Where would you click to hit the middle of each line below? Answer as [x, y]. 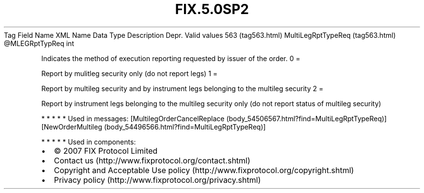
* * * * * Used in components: [89, 142]
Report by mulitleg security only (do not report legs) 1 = [129, 73]
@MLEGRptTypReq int [39, 43]
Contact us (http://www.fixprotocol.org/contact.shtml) [152, 160]
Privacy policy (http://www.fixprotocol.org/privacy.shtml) [157, 180]
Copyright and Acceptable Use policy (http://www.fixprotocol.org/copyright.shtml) [204, 170]
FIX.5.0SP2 [212, 9]
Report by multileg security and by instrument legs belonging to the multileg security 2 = [182, 88]
